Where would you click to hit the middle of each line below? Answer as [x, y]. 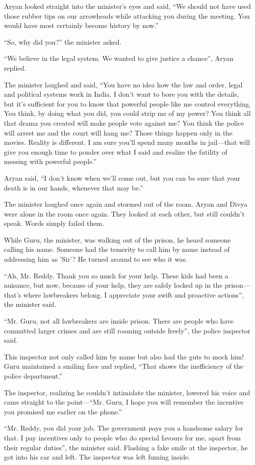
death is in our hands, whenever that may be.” [74, 187]
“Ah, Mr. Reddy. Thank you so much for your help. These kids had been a [116, 275]
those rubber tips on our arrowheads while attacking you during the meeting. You [127, 15]
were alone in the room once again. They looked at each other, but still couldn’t [124, 213]
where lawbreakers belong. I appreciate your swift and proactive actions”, [134, 294]
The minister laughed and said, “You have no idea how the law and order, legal [123, 84]
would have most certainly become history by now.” [81, 25]
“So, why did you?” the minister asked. [63, 41]
